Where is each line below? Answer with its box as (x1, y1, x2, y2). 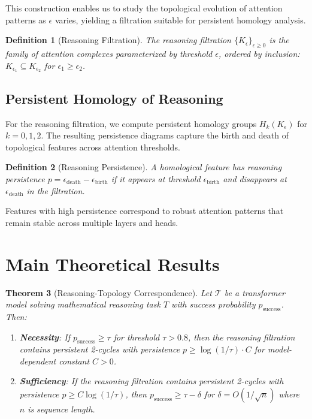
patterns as (5, 13, 46, 26)
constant (59, 354, 90, 367)
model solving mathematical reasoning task (5, 298, 160, 311)
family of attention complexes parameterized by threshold (5, 47, 213, 59)
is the (269, 34, 289, 46)
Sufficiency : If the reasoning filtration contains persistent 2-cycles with (19, 375, 284, 387)
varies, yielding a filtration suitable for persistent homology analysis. (54, 13, 306, 26)
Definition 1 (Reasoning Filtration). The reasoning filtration (5, 34, 231, 46)
